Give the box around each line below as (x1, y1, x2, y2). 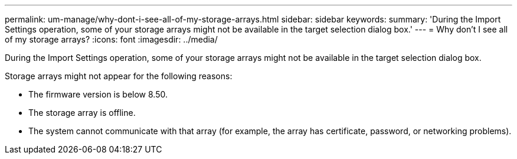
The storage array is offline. (28, 108, 136, 118)
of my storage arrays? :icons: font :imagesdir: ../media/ (5, 34, 218, 44)
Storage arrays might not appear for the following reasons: (5, 71, 233, 81)
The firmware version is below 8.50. (28, 89, 168, 99)
